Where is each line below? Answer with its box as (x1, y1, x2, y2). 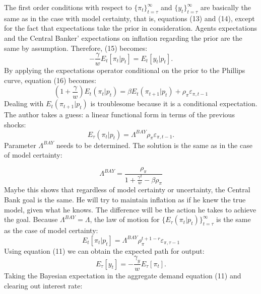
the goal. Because (4, 214, 58, 225)
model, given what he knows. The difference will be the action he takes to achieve (4, 204, 256, 214)
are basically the (200, 2, 251, 12)
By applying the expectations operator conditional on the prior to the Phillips (4, 65, 245, 76)
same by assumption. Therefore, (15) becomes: (4, 42, 148, 53)
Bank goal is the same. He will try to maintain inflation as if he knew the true (4, 194, 246, 204)
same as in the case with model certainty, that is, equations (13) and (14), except (4, 13, 255, 23)
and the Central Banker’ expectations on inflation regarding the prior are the (4, 32, 242, 43)
